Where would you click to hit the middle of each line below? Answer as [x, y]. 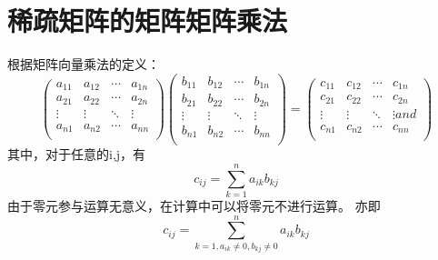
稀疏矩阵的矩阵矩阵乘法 [148, 20]
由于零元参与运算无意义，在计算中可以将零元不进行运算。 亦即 [194, 206]
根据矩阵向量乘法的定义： [84, 64]
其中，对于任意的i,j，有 [77, 154]
